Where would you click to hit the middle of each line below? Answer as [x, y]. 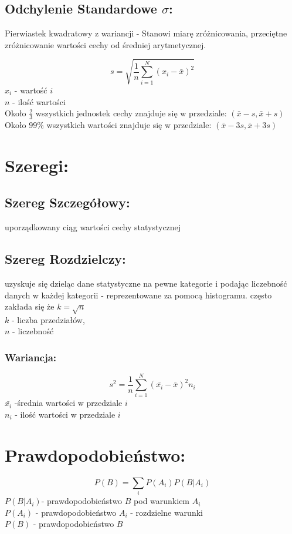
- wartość [31, 90]
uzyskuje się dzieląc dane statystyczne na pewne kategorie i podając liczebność [146, 283]
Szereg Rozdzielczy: [65, 259]
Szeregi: [37, 165]
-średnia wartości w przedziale [68, 403]
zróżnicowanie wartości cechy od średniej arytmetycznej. [106, 44]
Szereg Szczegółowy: [67, 202]
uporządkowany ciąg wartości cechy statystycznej [93, 227]
